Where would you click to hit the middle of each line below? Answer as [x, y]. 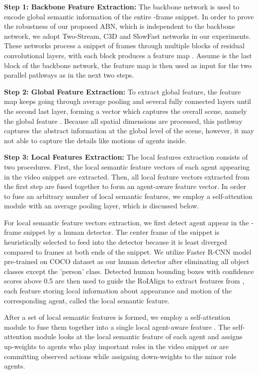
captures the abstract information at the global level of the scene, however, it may [129, 131]
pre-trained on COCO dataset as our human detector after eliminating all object [127, 261]
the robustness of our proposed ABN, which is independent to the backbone [120, 26]
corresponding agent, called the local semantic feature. [87, 300]
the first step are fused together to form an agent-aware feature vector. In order [125, 186]
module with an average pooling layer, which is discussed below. [102, 206]
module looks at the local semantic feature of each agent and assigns [138, 336]
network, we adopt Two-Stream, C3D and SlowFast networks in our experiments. [128, 36]
